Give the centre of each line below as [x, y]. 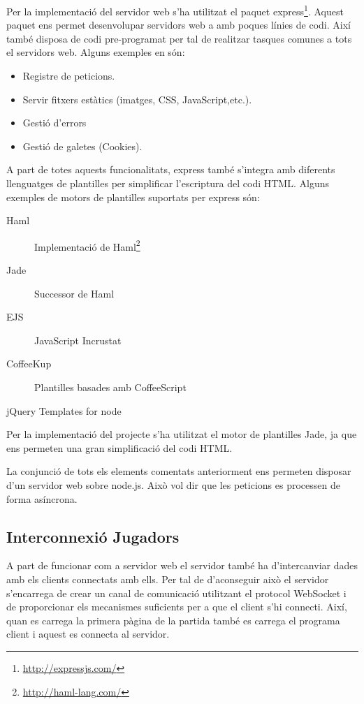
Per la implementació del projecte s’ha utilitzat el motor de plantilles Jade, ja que [182, 434]
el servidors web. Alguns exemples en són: [96, 52]
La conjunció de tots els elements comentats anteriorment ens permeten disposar [179, 471]
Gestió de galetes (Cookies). [82, 146]
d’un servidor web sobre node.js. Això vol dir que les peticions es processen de [173, 484]
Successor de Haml [74, 293]
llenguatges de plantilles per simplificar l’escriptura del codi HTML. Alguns [168, 183]
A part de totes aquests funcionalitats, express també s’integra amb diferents [171, 169]
